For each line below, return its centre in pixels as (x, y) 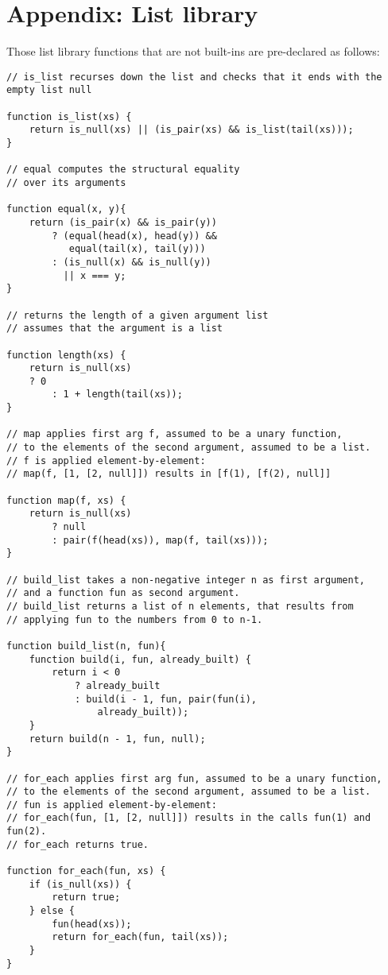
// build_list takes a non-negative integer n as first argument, (186, 580)
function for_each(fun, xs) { (86, 871)
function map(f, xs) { (66, 500)
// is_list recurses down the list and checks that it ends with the (194, 77)
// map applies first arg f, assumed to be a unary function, (175, 434)
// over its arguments (66, 182)
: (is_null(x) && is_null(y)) (132, 262)
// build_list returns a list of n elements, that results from (180, 606)
